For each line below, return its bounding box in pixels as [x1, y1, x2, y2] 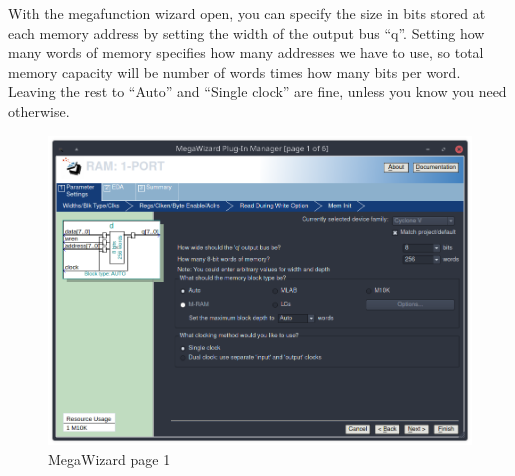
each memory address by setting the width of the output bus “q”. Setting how [8, 22, 485, 43]
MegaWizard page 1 [48, 448, 171, 469]
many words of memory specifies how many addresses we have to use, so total [8, 42, 484, 63]
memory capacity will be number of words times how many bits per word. [8, 61, 461, 82]
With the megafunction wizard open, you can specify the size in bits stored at [8, 3, 486, 23]
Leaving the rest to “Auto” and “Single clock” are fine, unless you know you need [8, 81, 507, 102]
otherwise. [8, 100, 70, 121]
